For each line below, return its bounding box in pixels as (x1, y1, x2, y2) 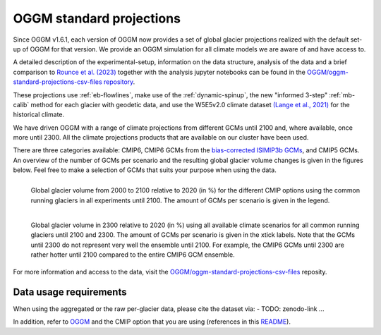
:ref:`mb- (329, 90, 356, 99)
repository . (103, 78, 135, 86)
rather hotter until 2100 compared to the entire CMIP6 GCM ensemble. (30, 250, 236, 259)
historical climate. (13, 110, 65, 119)
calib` (13, 100, 30, 109)
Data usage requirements (13, 286, 127, 298)
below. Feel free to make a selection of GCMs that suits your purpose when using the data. (13, 166, 277, 174)
